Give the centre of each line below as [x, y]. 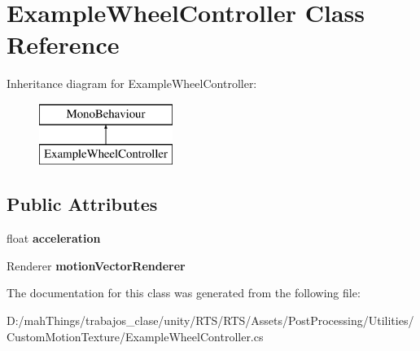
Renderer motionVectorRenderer [96, 265]
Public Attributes [82, 204]
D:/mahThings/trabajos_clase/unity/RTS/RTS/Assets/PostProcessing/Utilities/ [210, 320]
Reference [63, 44]
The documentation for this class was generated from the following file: [184, 293]
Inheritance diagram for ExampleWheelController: [132, 83]
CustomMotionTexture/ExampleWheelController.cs [135, 336]
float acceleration [54, 238]
